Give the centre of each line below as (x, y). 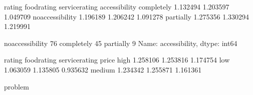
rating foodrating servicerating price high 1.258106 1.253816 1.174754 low (117, 60)
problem (17, 86)
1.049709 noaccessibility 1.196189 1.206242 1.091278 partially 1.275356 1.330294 (127, 16)
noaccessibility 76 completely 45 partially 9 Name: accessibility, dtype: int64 (121, 43)
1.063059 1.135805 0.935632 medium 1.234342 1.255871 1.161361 (103, 69)
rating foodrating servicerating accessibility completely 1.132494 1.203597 (117, 6)
